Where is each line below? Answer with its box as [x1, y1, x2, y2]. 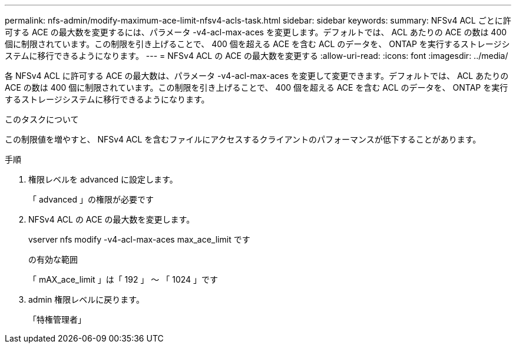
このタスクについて [5, 114, 79, 124]
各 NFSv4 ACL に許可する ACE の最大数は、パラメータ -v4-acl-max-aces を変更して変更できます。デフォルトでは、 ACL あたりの [5, 71, 509, 81]
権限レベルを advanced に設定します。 [28, 174, 178, 184]
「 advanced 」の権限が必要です [28, 194, 154, 204]
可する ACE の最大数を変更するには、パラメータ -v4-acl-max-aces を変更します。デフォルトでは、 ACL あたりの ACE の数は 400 [5, 27, 507, 37]
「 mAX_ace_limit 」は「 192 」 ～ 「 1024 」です [28, 274, 219, 284]
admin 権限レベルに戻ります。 [28, 294, 144, 304]
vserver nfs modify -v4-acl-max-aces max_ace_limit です [28, 234, 250, 244]
